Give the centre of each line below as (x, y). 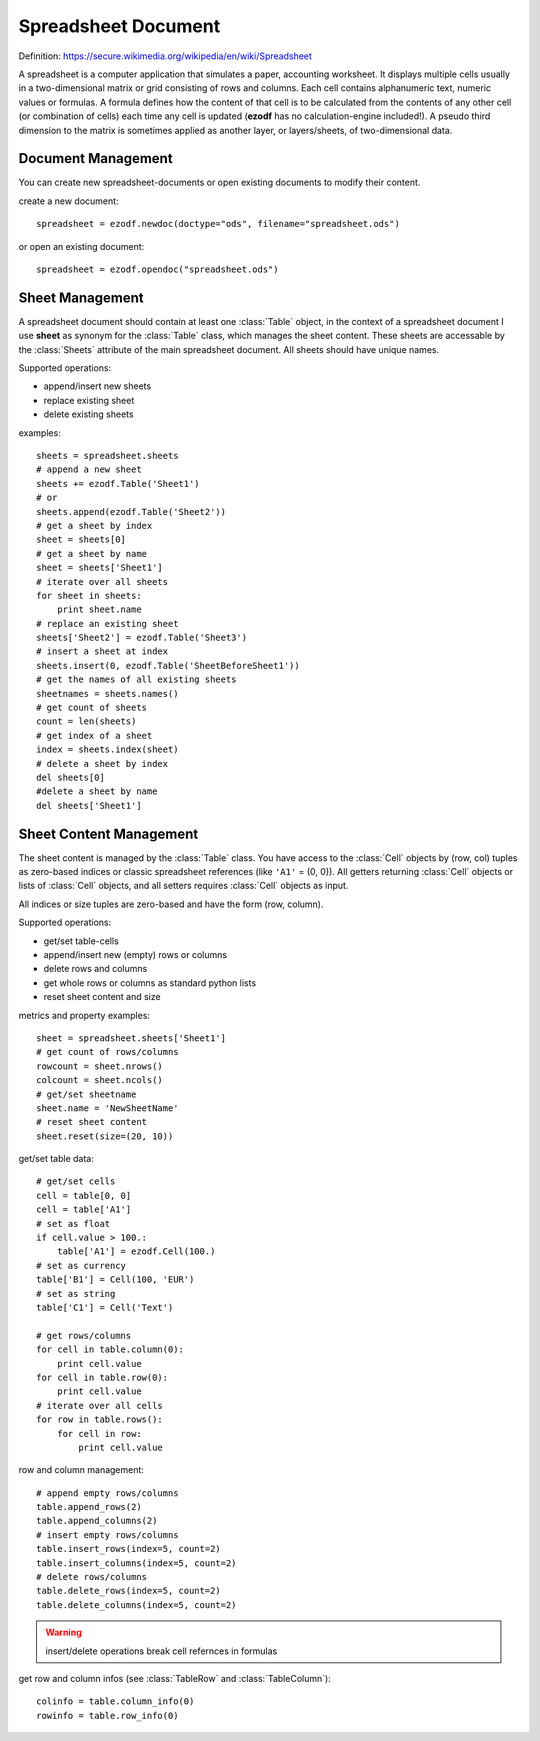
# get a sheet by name (92, 553)
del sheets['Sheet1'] (89, 805)
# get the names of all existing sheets (136, 679)
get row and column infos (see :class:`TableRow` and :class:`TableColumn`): (175, 1678)
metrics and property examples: (84, 1015)
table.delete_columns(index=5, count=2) (136, 1604)
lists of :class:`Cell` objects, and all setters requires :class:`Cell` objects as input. (183, 886)
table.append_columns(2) (97, 1521)
